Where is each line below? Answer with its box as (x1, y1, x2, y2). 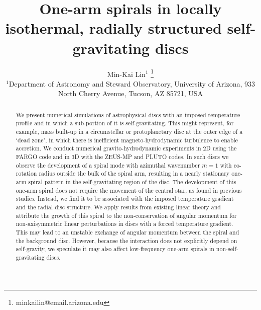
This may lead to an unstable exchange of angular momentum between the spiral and (16, 227, 239, 236)
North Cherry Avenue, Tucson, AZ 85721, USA (58, 88, 203, 99)
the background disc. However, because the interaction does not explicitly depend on (16, 236, 237, 245)
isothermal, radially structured (5, 18, 222, 38)
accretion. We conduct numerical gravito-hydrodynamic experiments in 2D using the (16, 144, 237, 152)
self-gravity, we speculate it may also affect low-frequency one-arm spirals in (16, 245, 214, 253)
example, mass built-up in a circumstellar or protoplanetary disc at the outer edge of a (16, 127, 243, 136)
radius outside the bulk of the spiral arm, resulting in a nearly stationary (39, 169, 230, 178)
